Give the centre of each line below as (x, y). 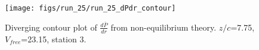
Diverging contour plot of (51, 27)
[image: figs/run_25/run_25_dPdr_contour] (90, 8)
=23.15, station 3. (54, 39)
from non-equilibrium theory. (164, 27)
